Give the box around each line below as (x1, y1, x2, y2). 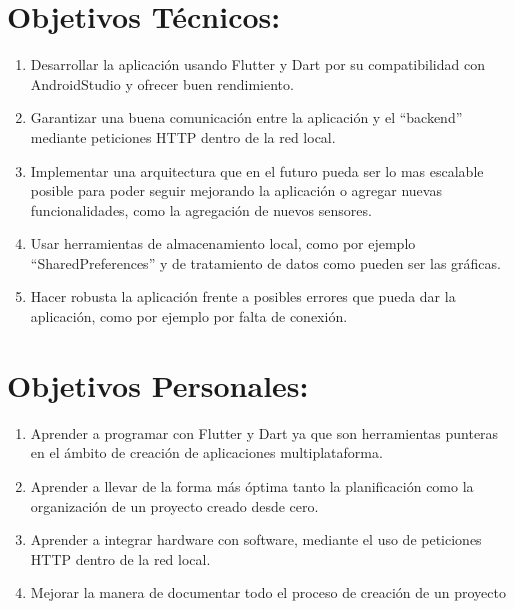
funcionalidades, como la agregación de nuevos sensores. (30, 199, 372, 220)
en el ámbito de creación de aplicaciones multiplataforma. (30, 442, 383, 463)
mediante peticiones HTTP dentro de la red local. (30, 126, 336, 147)
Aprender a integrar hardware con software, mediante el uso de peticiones (30, 529, 482, 550)
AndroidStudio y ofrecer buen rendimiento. (30, 73, 294, 94)
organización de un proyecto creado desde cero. (30, 495, 319, 516)
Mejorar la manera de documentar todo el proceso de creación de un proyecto (30, 582, 506, 603)
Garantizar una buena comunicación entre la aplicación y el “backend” (30, 107, 463, 128)
